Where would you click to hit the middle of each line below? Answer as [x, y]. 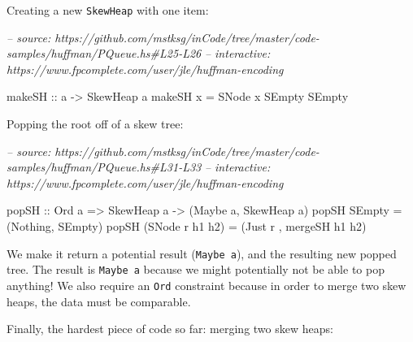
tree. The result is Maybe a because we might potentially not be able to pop [196, 269]
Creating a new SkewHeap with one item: [108, 10]
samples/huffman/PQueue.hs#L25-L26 [104, 53]
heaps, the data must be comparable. [99, 301]
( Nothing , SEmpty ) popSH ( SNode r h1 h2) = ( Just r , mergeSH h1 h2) [187, 226]
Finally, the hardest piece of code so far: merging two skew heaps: [170, 329]
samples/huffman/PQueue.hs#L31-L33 [104, 167]
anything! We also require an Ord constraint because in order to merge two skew [206, 285]
